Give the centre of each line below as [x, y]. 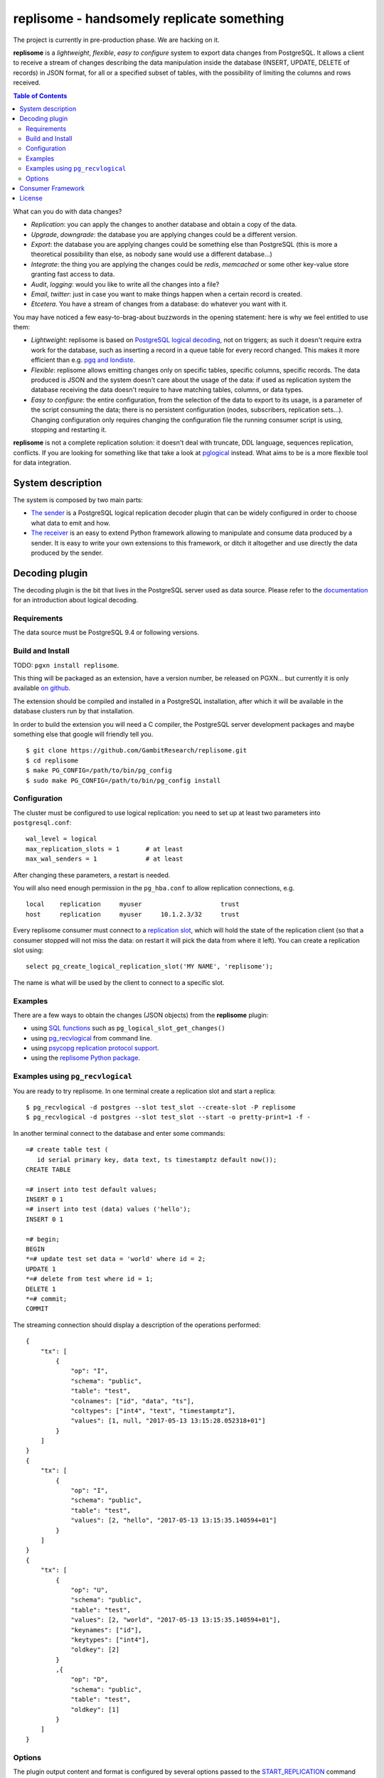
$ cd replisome [52, 760]
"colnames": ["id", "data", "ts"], [133, 1401]
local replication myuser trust [133, 904]
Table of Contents [40, 95]
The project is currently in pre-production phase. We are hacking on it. [116, 40]
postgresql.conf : [42, 823]
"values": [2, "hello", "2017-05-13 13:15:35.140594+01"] [174, 1521]
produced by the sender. [67, 553]
